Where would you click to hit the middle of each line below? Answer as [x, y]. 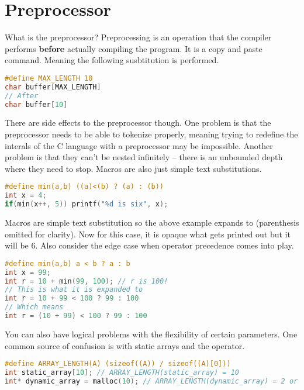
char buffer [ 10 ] [36, 104]
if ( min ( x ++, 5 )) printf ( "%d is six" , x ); [87, 204]
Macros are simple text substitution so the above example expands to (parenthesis [152, 222]
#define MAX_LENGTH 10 [49, 78]
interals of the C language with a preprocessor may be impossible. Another [139, 145]
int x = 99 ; [28, 272]
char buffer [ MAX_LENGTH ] [53, 87]
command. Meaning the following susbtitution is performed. [112, 60]
